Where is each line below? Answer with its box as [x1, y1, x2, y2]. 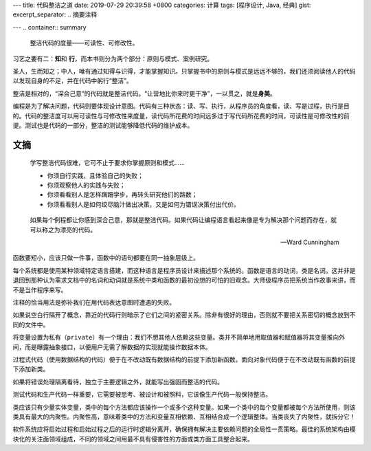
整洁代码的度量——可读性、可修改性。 [30, 38, 139, 47]
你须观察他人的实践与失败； [47, 181, 126, 189]
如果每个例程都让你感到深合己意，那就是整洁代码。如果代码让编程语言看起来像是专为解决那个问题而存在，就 [30, 216, 337, 224]
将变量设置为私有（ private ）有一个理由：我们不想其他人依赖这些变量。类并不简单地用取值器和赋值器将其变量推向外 [12, 333, 346, 342]
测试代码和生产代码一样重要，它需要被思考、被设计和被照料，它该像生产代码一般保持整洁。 [12, 390, 271, 399]
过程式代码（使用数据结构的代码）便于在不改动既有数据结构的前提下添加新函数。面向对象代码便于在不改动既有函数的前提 [12, 355, 356, 364]
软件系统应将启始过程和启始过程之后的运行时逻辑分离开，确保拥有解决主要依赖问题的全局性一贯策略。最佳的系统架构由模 [12, 425, 356, 433]
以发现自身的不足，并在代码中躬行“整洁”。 [12, 76, 133, 85]
